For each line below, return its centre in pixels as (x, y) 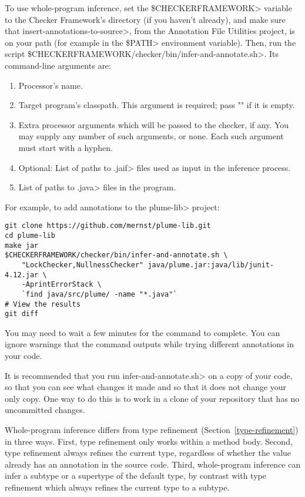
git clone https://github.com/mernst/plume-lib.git (108, 226)
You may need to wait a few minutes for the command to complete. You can (143, 332)
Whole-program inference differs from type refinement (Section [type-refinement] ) (152, 430)
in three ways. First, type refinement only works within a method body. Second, (149, 441)
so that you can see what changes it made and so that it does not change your (146, 387)
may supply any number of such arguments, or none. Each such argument (151, 136)
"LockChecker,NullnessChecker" (83, 265)
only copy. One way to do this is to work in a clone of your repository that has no (152, 398)
